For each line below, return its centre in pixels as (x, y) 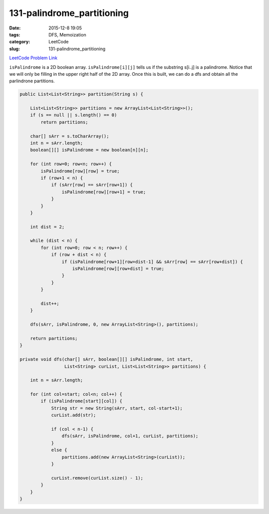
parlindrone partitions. (32, 81)
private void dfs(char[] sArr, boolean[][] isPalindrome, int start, (106, 359)
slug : (14, 49)
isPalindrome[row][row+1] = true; (104, 192)
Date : (15, 28)
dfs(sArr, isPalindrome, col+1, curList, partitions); (130, 436)
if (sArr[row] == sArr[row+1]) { (92, 185)
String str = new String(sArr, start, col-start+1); (117, 408)
